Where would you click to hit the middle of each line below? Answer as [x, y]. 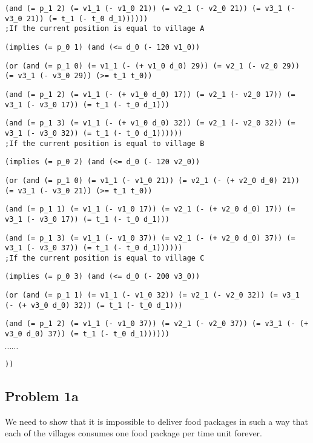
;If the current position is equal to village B [105, 143]
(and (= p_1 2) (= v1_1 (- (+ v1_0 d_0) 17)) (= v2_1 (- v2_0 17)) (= [150, 94]
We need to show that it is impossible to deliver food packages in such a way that [156, 421]
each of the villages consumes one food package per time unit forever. [133, 433]
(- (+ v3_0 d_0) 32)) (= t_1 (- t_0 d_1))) [94, 305]
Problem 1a [42, 395]
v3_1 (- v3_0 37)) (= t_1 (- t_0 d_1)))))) [94, 248]
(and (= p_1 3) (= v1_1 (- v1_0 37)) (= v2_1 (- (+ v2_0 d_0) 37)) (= [150, 238]
